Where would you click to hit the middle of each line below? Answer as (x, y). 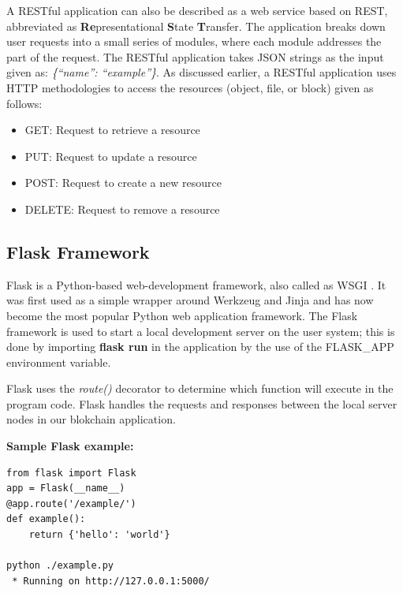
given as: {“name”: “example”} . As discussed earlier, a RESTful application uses (201, 72)
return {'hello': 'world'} (99, 535)
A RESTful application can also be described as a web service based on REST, (197, 10)
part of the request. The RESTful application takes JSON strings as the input (195, 56)
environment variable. (59, 362)
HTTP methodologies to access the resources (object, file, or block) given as (190, 87)
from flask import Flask (71, 473)
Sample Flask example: (70, 446)
